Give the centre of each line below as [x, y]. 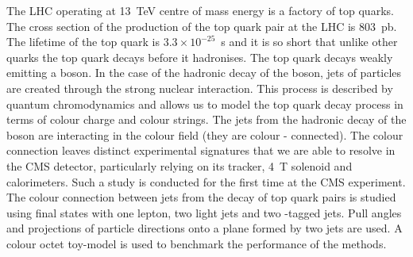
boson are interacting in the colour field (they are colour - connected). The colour [205, 134]
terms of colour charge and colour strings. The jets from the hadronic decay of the [206, 119]
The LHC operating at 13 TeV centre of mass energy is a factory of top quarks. [200, 10]
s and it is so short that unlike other [309, 42]
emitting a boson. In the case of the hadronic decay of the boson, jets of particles [204, 73]
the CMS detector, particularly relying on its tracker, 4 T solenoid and [179, 165]
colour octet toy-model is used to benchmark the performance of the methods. [197, 243]
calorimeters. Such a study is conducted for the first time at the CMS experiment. [206, 181]
